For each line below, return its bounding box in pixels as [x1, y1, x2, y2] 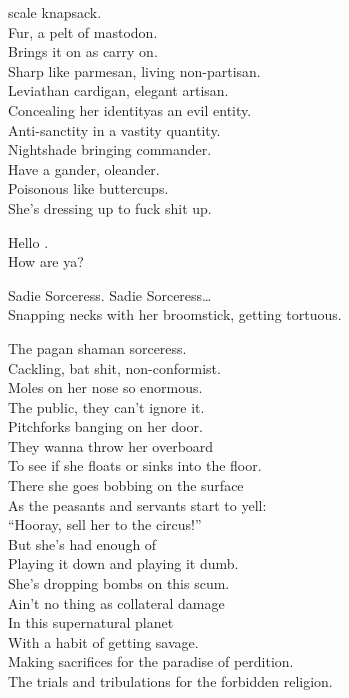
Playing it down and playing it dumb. [8, 553, 239, 574]
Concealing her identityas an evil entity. [8, 99, 252, 120]
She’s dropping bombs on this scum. [8, 573, 230, 594]
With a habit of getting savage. [8, 631, 199, 652]
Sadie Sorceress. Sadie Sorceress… [8, 284, 212, 305]
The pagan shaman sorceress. [8, 337, 187, 358]
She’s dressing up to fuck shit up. [8, 197, 212, 218]
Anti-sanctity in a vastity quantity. [8, 119, 221, 140]
